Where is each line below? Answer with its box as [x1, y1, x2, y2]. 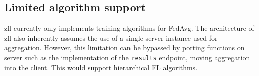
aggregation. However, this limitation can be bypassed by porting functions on [4, 42, 245, 53]
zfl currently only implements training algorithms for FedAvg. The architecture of [4, 23, 254, 33]
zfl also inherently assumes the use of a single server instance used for [4, 32, 218, 43]
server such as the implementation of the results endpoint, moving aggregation [4, 52, 250, 62]
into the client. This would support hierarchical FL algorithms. [4, 62, 198, 72]
